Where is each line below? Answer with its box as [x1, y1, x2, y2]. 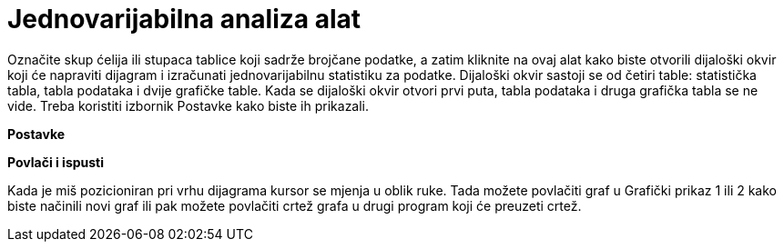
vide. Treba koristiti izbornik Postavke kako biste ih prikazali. [7, 97, 370, 114]
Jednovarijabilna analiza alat [7, 4, 361, 35]
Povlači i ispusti [7, 154, 105, 170]
